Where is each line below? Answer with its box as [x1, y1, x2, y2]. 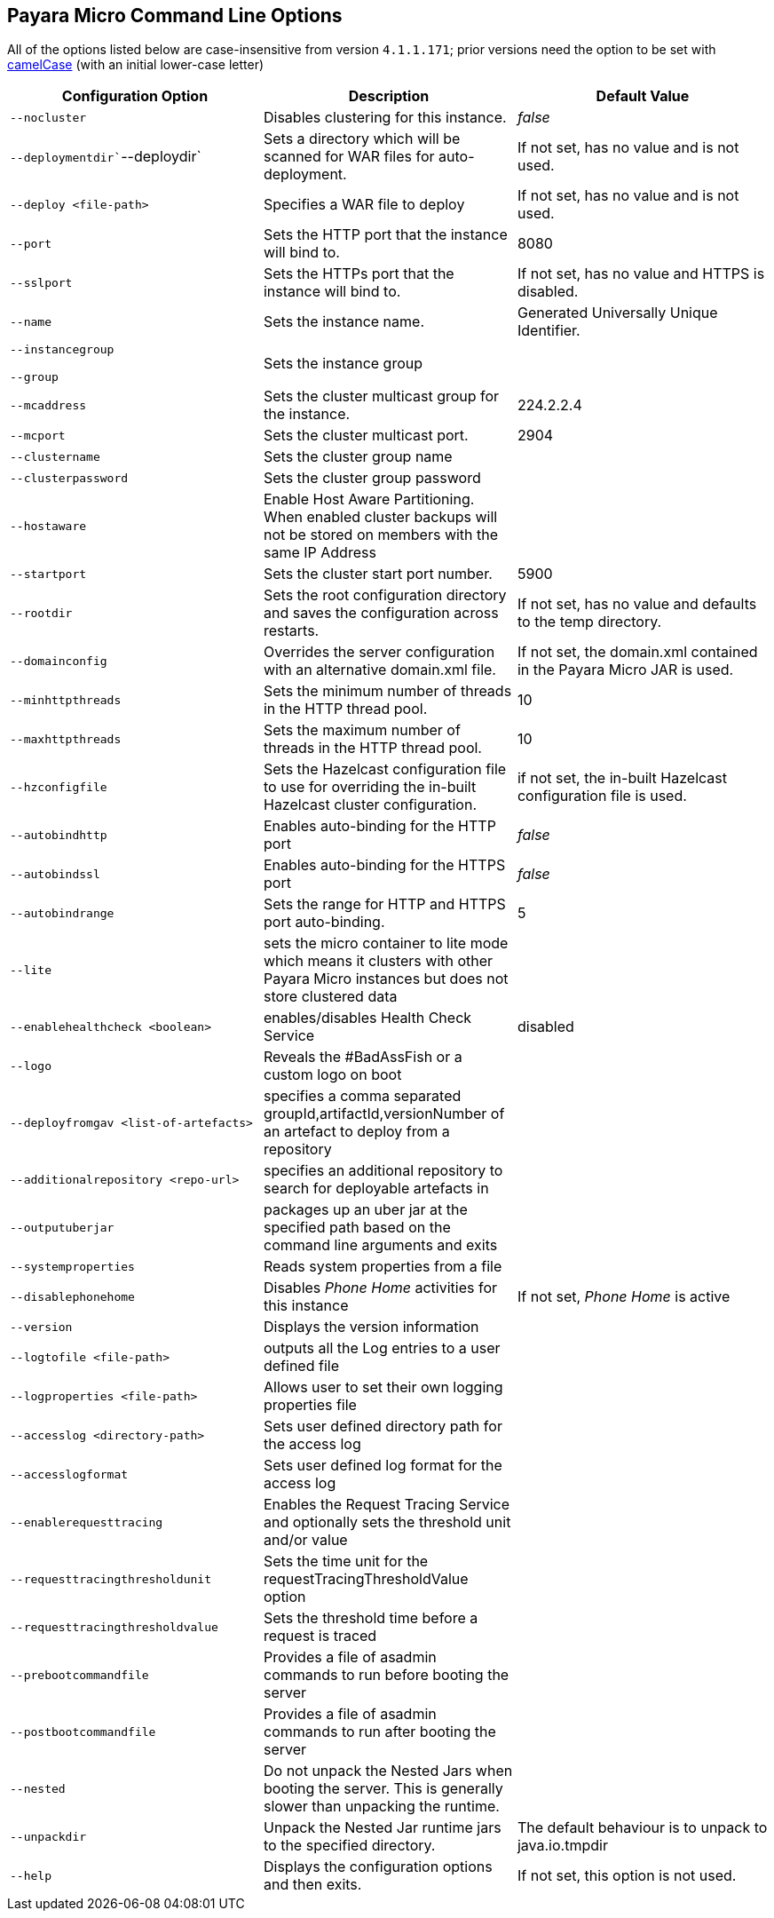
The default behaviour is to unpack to [517, 1819, 768, 1837]
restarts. [263, 622, 320, 640]
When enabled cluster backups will [263, 508, 498, 527]
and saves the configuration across [263, 604, 499, 622]
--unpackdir [10, 1829, 87, 1843]
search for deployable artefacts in [263, 1179, 489, 1198]
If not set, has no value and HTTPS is [517, 265, 765, 283]
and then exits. [263, 1875, 362, 1894]
